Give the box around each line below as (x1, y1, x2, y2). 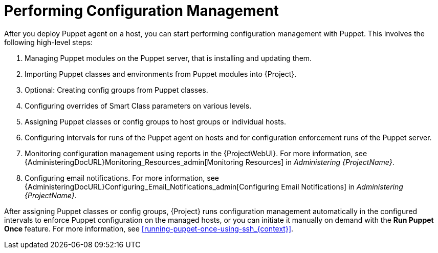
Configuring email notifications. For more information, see (25, 173, 220, 182)
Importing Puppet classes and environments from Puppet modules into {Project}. (25, 69, 297, 78)
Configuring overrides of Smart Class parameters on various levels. (25, 101, 252, 110)
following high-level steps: (4, 37, 93, 47)
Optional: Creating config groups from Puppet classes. (25, 85, 208, 94)
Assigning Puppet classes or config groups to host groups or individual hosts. (25, 117, 286, 126)
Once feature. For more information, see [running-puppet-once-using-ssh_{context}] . (4, 224, 294, 233)
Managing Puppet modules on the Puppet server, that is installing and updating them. (25, 53, 312, 62)
